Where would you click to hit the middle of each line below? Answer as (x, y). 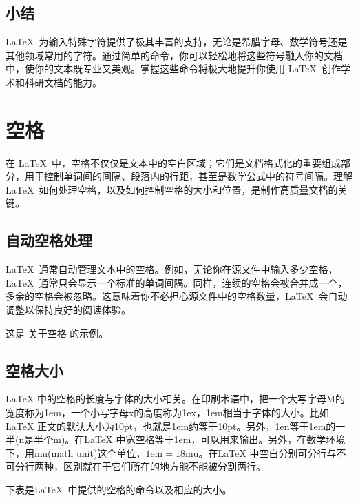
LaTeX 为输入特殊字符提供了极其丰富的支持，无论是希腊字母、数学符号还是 (177, 42)
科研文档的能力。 (63, 82)
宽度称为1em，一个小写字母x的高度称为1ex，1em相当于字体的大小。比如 (167, 412)
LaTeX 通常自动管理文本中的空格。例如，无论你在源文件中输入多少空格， (172, 269)
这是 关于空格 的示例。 (57, 333)
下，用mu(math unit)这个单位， (76, 452)
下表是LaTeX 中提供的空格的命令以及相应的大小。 (119, 490)
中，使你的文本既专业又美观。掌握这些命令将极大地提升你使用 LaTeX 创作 (173, 69)
